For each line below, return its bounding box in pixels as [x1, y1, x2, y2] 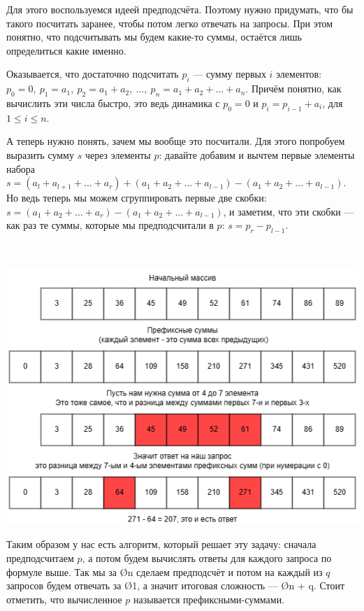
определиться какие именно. [6, 43, 126, 57]
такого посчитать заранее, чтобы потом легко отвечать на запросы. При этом [6, 15, 333, 30]
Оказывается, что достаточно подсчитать [6, 66, 179, 81]
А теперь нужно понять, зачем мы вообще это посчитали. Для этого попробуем [6, 134, 345, 148]
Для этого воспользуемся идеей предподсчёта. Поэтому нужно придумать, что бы [6, 2, 354, 16]
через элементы [85, 147, 151, 162]
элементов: [276, 66, 322, 81]
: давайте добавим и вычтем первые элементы [159, 147, 355, 162]
